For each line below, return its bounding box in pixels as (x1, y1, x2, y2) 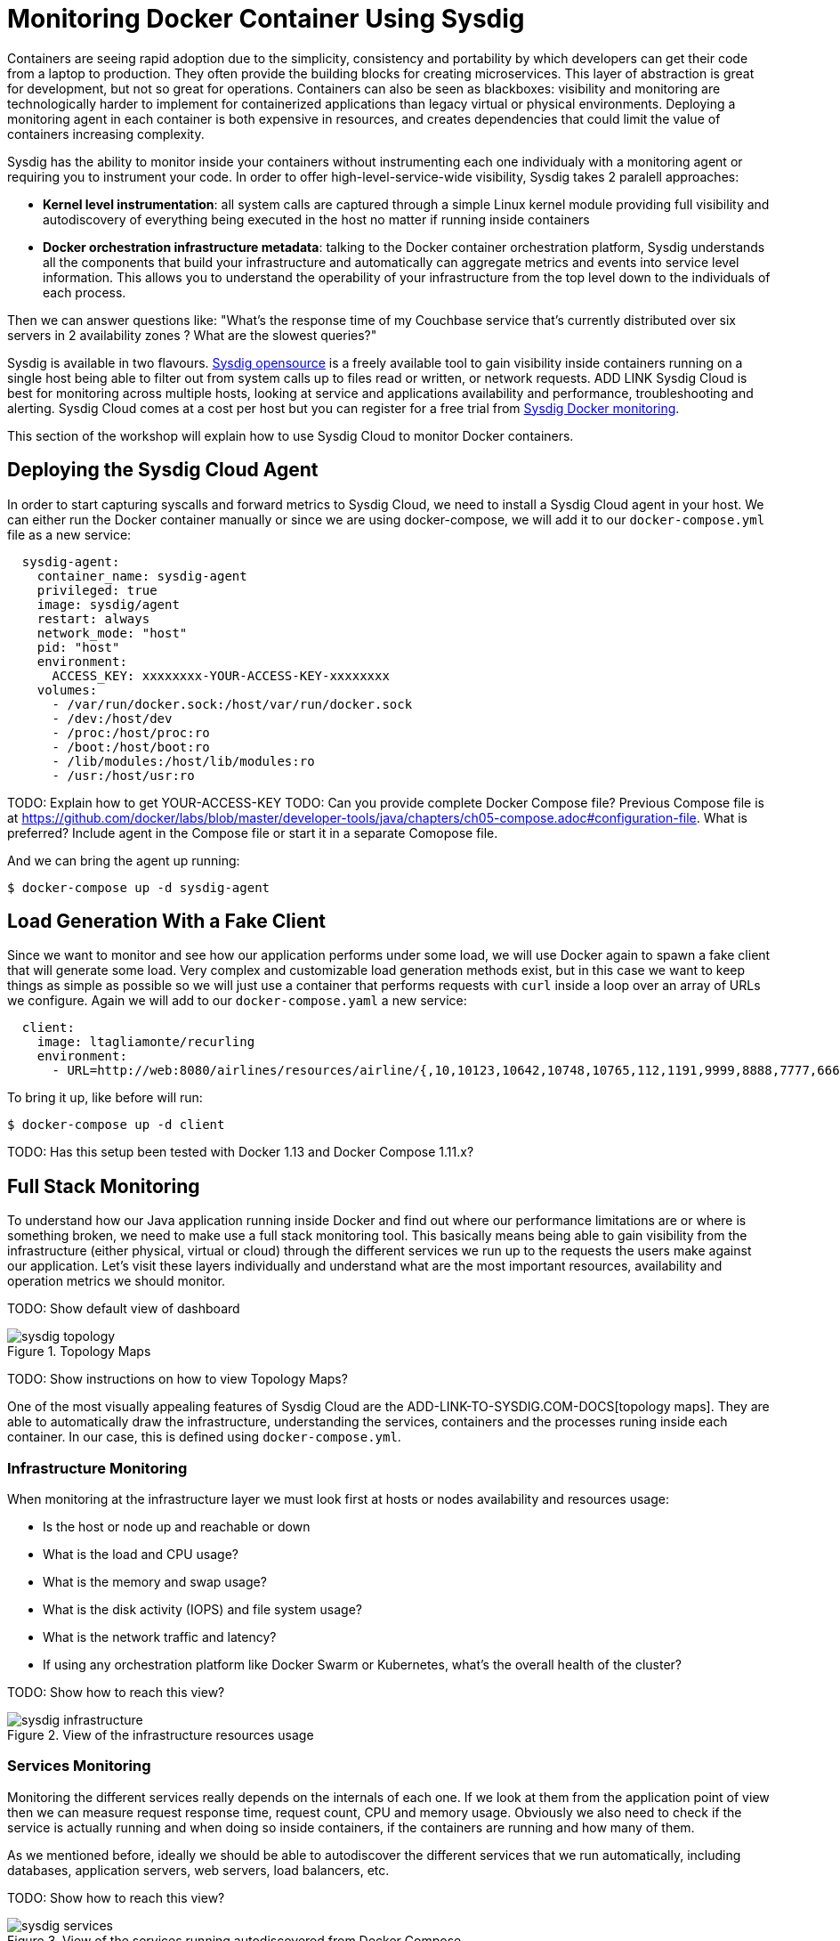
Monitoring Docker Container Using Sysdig (7, 4, 525, 34)
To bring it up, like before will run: (7, 1090, 203, 1106)
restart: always (36, 611, 150, 626)
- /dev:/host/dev (52, 711, 173, 726)
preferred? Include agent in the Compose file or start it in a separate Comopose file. (7, 824, 498, 841)
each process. (43, 284, 126, 300)
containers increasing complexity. (7, 126, 205, 142)
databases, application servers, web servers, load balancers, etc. (7, 1862, 390, 1878)
